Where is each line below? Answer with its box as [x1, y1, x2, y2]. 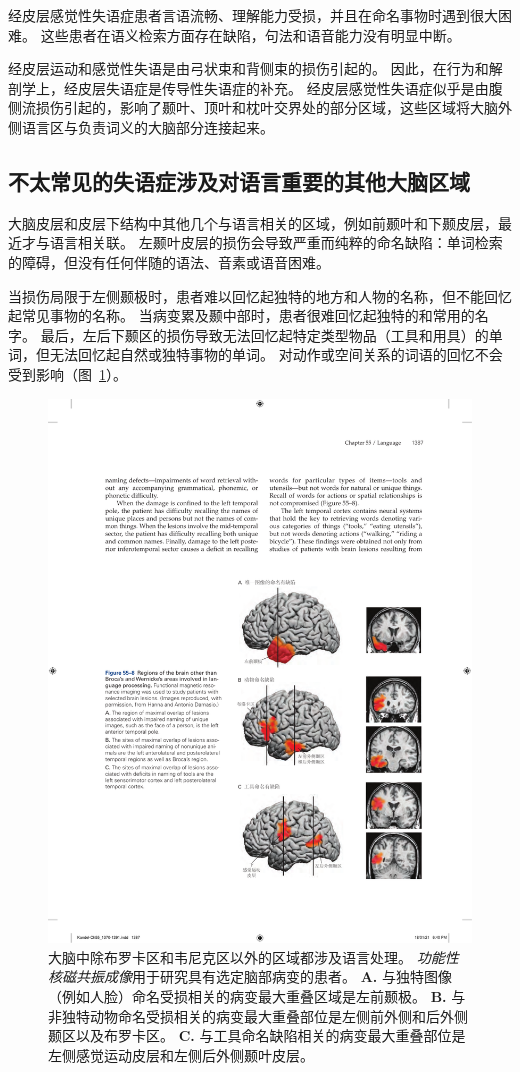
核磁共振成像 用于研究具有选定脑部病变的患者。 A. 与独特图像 [48, 966, 452, 987]
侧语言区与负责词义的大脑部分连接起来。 [8, 116, 274, 137]
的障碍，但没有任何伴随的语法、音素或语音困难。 [8, 251, 330, 272]
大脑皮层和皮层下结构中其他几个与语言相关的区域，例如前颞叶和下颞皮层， [8, 212, 498, 233]
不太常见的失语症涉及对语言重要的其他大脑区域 [8, 165, 470, 196]
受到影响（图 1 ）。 [8, 363, 127, 384]
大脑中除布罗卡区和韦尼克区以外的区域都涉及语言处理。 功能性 [48, 946, 459, 967]
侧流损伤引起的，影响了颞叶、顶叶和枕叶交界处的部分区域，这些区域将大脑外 [8, 97, 512, 118]
